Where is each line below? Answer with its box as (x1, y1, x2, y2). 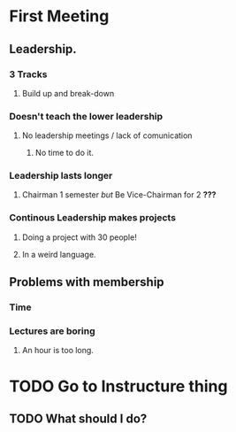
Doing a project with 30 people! (21, 232, 137, 243)
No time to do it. (34, 148, 95, 158)
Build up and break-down (21, 88, 115, 98)
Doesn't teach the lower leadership (9, 110, 164, 122)
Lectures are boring (9, 325, 95, 337)
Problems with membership (9, 274, 165, 289)
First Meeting (9, 6, 110, 27)
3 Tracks (9, 68, 48, 81)
